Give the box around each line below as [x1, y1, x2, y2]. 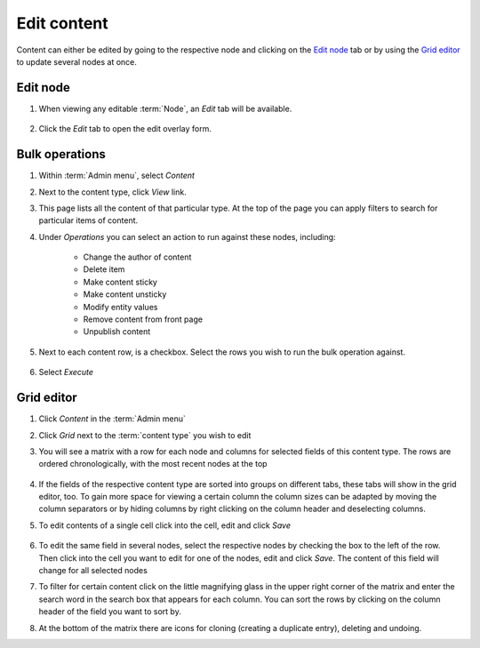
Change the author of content [83, 252, 192, 262]
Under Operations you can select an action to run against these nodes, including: [38, 231, 337, 242]
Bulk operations [16, 147, 106, 162]
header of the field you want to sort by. [38, 606, 181, 617]
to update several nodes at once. [16, 56, 138, 67]
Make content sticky [83, 276, 157, 287]
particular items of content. [38, 215, 139, 226]
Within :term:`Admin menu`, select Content [38, 170, 196, 181]
